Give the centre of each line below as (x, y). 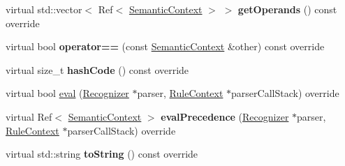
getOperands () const (287, 9)
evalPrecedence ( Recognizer (225, 116)
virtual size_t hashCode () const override (97, 69)
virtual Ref (29, 116)
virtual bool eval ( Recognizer (67, 93)
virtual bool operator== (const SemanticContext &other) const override (165, 46)
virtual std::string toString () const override (102, 154)
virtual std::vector (44, 9)
